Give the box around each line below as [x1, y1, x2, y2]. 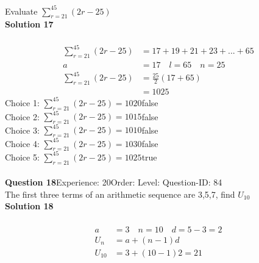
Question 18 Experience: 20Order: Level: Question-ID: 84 [5, 176, 222, 189]
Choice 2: [5, 110, 40, 122]
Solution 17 [5, 18, 54, 31]
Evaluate [5, 4, 38, 17]
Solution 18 [5, 200, 54, 212]
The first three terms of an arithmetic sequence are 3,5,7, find [5, 187, 235, 200]
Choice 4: [5, 137, 40, 150]
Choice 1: [5, 96, 40, 109]
